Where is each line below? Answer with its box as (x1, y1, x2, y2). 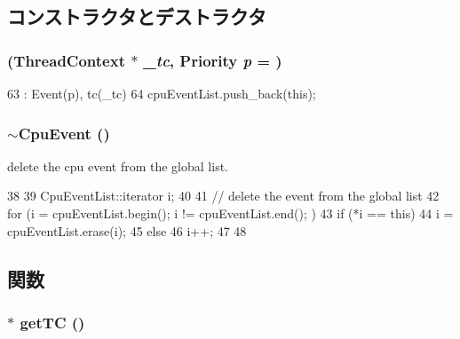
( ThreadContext (7, 49, 125, 71)
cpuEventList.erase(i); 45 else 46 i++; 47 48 (7, 221, 247, 240)
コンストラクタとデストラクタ (7, 3, 266, 30)
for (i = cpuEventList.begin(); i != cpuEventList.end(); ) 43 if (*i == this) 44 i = (7, 204, 454, 222)
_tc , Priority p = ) (143, 49, 282, 71)
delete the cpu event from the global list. (7, 156, 228, 175)
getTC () (20, 311, 85, 333)
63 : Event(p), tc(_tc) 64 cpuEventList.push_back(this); (7, 84, 316, 102)
